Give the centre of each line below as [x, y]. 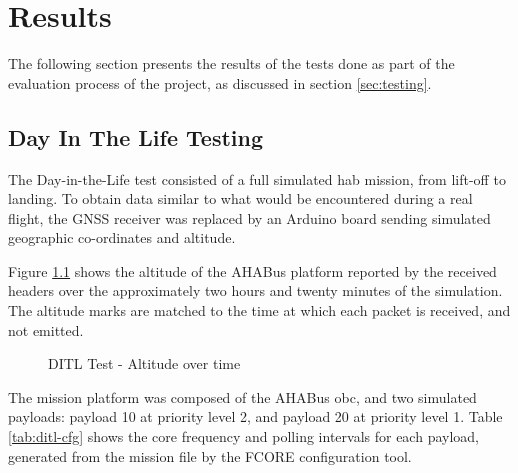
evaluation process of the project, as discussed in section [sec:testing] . [220, 82]
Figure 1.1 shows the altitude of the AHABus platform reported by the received [252, 270]
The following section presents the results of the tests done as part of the [231, 63]
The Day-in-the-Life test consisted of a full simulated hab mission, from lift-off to [257, 178]
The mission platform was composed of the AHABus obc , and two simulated [242, 396]
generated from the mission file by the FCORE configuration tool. [210, 455]
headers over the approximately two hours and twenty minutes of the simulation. [255, 290]
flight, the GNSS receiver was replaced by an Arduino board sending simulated [249, 217]
